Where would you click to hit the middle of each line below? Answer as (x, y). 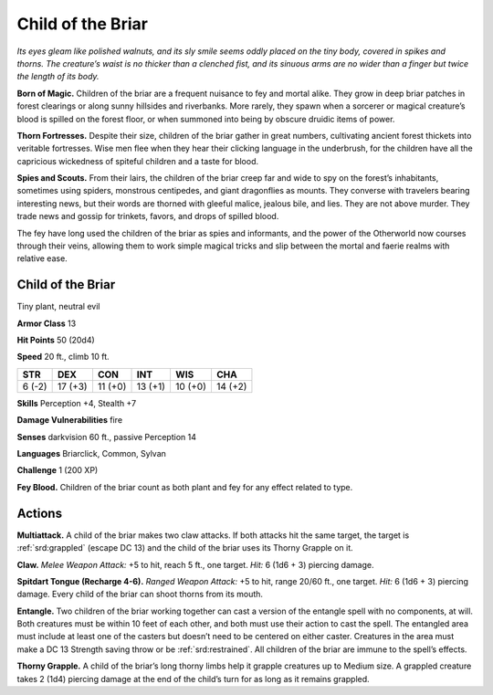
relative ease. (42, 258)
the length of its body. (58, 77)
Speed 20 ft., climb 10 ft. (63, 357)
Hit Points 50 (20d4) (56, 340)
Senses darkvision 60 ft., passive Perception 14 (106, 437)
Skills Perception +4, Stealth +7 (77, 403)
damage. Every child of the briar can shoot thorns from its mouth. (140, 595)
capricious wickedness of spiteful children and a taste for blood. (138, 161)
